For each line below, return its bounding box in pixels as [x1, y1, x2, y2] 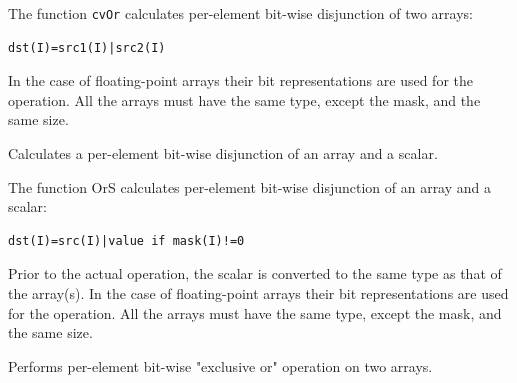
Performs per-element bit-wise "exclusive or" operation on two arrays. [8, 355, 433, 376]
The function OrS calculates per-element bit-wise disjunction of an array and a [8, 176, 492, 197]
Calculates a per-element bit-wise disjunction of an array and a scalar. [8, 143, 438, 164]
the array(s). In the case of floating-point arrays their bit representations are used [8, 283, 509, 303]
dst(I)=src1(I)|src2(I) [8, 40, 166, 55]
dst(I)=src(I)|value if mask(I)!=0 [8, 233, 245, 248]
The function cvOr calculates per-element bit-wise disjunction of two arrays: [8, 3, 473, 23]
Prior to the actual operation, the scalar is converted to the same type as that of [8, 263, 502, 284]
